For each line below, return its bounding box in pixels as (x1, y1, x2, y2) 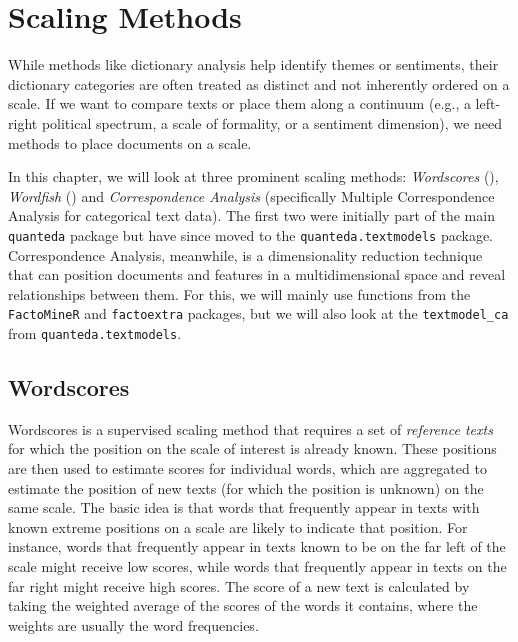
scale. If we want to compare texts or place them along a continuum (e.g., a (8, 93, 471, 114)
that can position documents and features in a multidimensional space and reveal (8, 264, 506, 285)
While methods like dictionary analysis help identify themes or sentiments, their (8, 54, 499, 75)
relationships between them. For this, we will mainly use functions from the (8, 283, 471, 304)
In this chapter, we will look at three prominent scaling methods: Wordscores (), (8, 166, 499, 187)
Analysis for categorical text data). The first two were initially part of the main (8, 205, 495, 226)
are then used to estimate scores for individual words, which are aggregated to (8, 458, 487, 479)
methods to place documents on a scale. (8, 132, 252, 153)
